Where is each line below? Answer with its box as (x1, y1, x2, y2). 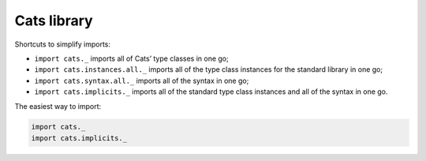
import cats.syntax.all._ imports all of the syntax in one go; (34, 76, 249, 85)
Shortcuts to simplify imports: (14, 39, 110, 49)
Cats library (14, 12, 94, 29)
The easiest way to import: (14, 101, 102, 110)
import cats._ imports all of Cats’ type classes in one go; (34, 54, 229, 63)
